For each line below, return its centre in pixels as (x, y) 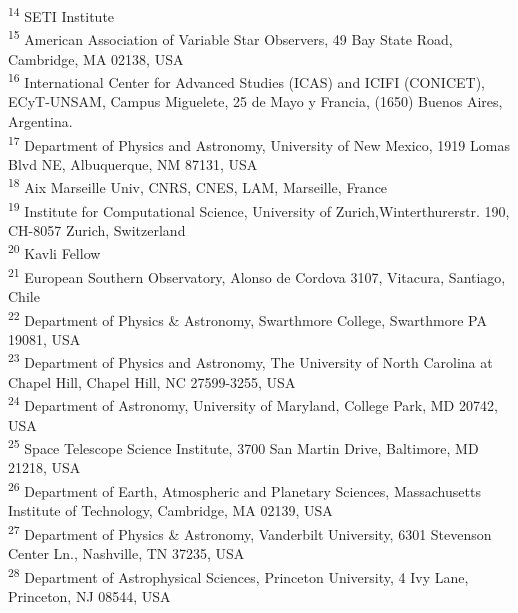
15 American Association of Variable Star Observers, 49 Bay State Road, (230, 37)
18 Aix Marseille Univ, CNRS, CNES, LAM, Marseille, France (198, 186)
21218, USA (44, 467)
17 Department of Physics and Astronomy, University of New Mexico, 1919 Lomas (259, 143)
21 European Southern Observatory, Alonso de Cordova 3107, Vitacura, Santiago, (257, 275)
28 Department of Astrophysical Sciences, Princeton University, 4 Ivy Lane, (238, 575)
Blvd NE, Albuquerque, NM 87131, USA (133, 163)
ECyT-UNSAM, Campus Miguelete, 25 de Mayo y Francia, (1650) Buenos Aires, (255, 101)
